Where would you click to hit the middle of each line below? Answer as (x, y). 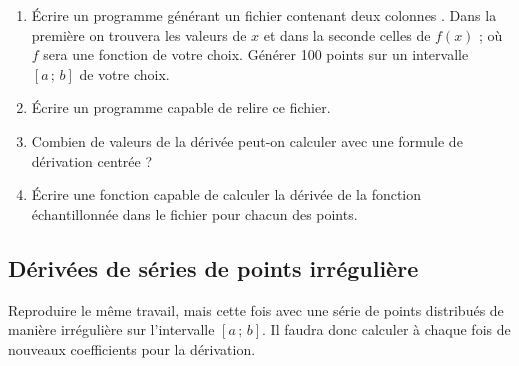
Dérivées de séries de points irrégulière (213, 267)
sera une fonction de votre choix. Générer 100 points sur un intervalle (256, 54)
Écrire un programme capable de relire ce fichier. (181, 107)
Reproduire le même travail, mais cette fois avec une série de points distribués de (256, 309)
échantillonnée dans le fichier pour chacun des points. (194, 213)
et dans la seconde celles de (347, 34)
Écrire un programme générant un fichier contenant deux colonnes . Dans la (264, 15)
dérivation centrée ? (92, 160)
